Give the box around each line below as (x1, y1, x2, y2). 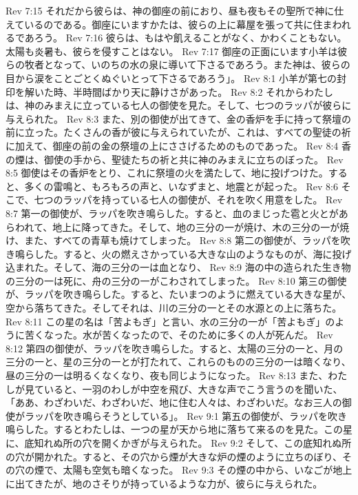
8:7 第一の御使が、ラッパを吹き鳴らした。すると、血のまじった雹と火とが (6, 205, 339, 220)
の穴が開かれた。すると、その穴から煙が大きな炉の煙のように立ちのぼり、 (6, 449, 342, 463)
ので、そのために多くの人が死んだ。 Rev (149, 327, 333, 342)
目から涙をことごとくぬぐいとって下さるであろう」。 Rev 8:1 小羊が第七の (6, 70, 337, 85)
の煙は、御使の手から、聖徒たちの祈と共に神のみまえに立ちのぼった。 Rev (6, 152, 344, 166)
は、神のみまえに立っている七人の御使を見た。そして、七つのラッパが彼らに (6, 98, 352, 112)
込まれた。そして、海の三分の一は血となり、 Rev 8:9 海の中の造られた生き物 (6, 260, 351, 274)
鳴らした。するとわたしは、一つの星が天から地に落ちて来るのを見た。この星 (6, 422, 352, 436)
